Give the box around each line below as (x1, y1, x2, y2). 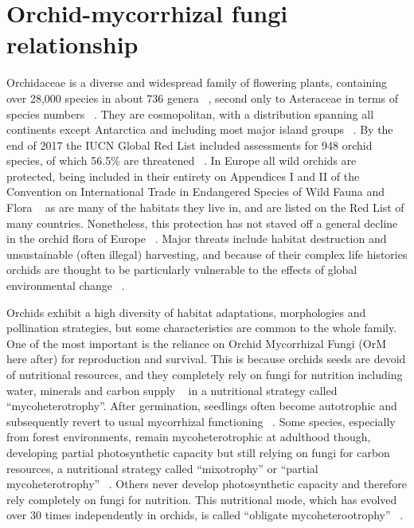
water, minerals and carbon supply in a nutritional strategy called (6, 381, 338, 398)
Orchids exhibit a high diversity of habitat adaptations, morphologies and (6, 303, 366, 320)
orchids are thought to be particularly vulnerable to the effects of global (6, 261, 357, 278)
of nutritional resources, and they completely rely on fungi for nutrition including (6, 366, 403, 382)
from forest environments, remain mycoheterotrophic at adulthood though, (6, 428, 371, 445)
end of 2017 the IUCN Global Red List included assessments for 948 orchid (6, 136, 373, 153)
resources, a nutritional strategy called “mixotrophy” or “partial (6, 460, 318, 476)
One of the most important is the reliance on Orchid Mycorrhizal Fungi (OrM (6, 334, 387, 351)
